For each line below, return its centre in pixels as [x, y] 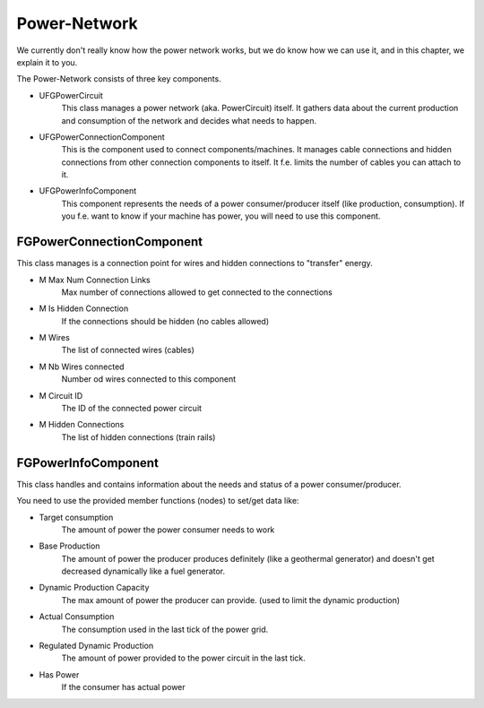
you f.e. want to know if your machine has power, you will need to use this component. [221, 216]
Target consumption [76, 517]
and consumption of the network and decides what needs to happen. [189, 120]
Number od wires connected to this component [149, 379]
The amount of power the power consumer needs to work [168, 530]
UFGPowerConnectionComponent [102, 137]
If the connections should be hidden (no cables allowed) [165, 321]
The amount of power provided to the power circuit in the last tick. [184, 658]
